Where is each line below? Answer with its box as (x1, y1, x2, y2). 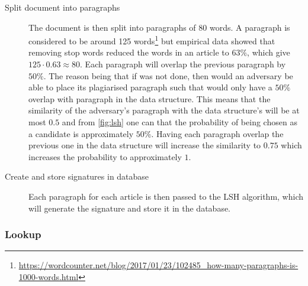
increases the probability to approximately (28, 150, 182, 162)
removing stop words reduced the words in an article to (28, 46, 229, 58)
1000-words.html (18, 270, 79, 282)
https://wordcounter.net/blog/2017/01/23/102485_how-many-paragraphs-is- (18, 259, 299, 271)
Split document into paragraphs (5, 1, 120, 13)
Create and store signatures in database (5, 170, 149, 183)
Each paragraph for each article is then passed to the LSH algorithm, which (28, 190, 303, 202)
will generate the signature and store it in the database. (28, 201, 231, 214)
